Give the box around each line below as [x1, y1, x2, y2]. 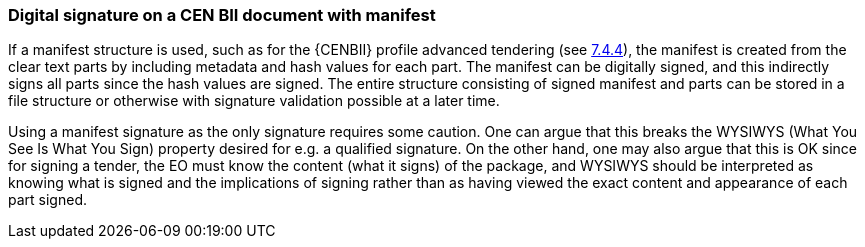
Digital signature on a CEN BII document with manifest [8, 5, 436, 25]
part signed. [8, 191, 87, 209]
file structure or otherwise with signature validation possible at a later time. [8, 92, 500, 110]
